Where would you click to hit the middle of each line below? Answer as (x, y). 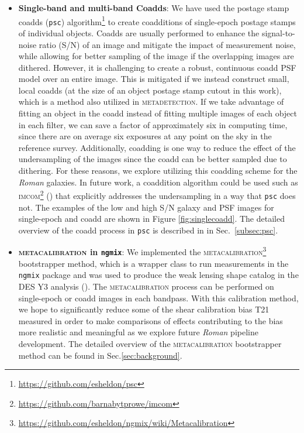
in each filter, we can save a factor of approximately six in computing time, (153, 124)
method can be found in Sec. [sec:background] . (100, 355)
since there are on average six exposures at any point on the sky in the (145, 136)
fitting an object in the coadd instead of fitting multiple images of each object (158, 113)
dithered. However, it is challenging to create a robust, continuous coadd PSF (157, 67)
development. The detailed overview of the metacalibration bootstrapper (150, 343)
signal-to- (278, 32)
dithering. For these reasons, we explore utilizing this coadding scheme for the (158, 171)
